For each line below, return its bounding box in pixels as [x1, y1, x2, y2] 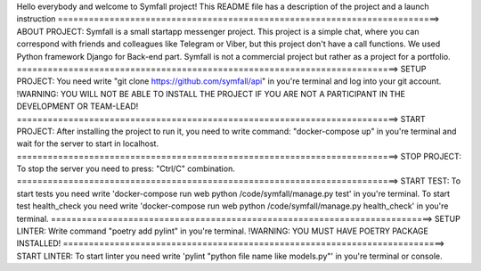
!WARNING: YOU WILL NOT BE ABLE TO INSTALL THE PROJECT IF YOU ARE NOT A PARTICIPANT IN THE [16, 88, 405, 99]
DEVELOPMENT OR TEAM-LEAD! [16, 101, 139, 111]
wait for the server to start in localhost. [16, 138, 159, 149]
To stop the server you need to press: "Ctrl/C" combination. [16, 163, 235, 174]
